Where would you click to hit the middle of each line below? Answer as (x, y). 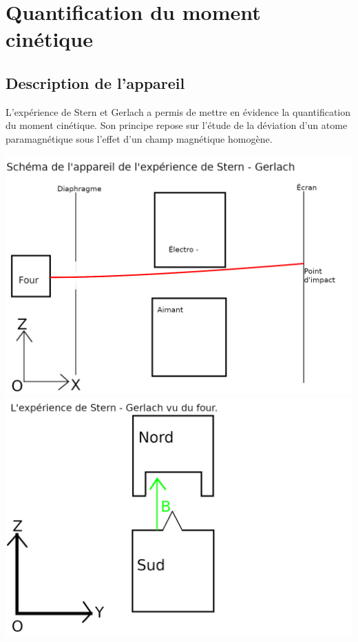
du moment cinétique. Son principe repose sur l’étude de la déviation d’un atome (177, 125)
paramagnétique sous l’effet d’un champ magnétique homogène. (139, 138)
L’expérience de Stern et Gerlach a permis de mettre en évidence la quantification (178, 111)
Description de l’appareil (95, 82)
